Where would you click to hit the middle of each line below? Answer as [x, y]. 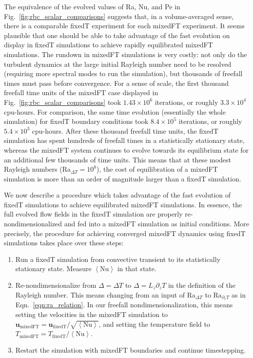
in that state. [137, 268]
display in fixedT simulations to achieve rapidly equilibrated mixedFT [108, 45]
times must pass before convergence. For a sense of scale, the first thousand [117, 83]
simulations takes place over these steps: [64, 243]
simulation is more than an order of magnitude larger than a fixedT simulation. [123, 178]
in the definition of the [202, 285]
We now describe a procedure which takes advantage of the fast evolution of [117, 195]
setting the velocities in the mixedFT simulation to [92, 314]
